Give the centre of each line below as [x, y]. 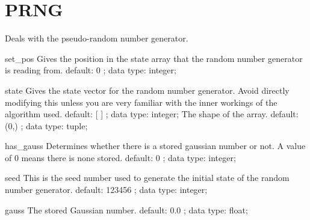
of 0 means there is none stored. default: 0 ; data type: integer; [120, 157]
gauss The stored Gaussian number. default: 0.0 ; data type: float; [126, 209]
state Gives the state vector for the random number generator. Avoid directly [147, 90]
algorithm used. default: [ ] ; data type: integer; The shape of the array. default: [152, 114]
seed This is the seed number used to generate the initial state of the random [147, 178]
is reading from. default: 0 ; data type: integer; [91, 70]
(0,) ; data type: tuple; [46, 125]
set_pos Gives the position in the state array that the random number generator [154, 58]
